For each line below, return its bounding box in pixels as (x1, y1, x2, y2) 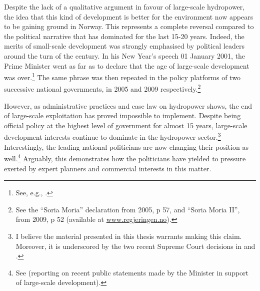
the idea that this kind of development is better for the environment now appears (4, 11, 253, 22)
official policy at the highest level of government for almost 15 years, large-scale (4, 120, 247, 130)
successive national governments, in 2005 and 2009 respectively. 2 (4, 82, 201, 94)
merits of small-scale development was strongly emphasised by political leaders (4, 41, 244, 51)
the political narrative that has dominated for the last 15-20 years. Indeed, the (4, 31, 244, 41)
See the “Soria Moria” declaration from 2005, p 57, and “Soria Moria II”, (15, 204, 240, 214)
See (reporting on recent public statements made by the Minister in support (15, 267, 249, 277)
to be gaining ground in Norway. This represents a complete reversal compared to (4, 21, 254, 32)
